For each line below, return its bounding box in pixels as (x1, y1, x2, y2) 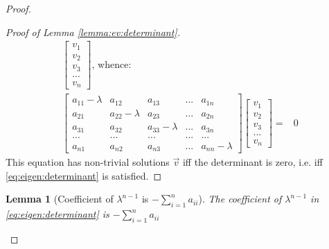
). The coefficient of (198, 191, 282, 206)
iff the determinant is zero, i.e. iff (182, 155, 323, 169)
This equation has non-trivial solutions (6, 155, 170, 169)
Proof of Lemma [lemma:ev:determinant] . (6, 24, 180, 39)
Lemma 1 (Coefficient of (6, 191, 114, 206)
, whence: (91, 60, 132, 70)
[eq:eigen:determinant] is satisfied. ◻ (6, 168, 162, 182)
